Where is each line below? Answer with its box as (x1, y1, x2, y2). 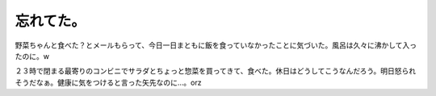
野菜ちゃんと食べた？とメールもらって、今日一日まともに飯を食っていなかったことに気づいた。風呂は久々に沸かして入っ (15, 40, 417, 50)
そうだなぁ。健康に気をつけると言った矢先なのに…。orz (15, 77, 202, 87)
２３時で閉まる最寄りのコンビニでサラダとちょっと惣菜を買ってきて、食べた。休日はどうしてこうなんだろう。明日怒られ (15, 66, 417, 76)
